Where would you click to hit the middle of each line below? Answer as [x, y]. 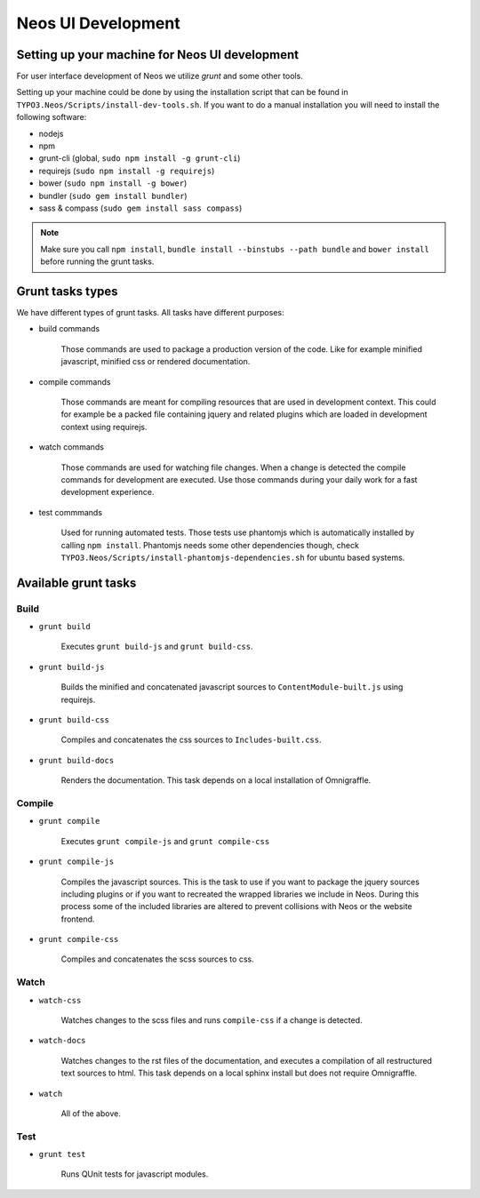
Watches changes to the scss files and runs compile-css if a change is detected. [212, 1020]
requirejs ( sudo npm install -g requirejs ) [127, 171]
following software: [52, 117]
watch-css [60, 1000]
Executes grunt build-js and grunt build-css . [157, 647]
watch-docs [62, 1041]
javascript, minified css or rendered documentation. [156, 362]
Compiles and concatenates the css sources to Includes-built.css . [191, 740]
